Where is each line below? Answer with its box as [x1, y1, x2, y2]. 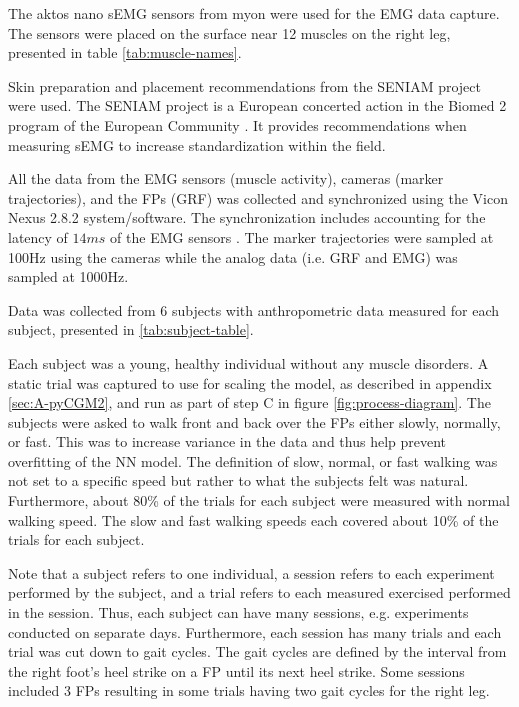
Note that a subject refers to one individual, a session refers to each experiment [8, 562, 495, 583]
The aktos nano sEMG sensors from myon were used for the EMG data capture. [8, 3, 500, 23]
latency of [8, 226, 68, 247]
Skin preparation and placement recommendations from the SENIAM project [8, 75, 482, 96]
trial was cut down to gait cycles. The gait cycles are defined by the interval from [8, 641, 507, 662]
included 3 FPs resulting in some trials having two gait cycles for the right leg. [8, 680, 490, 701]
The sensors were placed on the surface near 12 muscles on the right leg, [8, 22, 451, 43]
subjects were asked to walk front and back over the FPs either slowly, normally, [8, 411, 501, 432]
